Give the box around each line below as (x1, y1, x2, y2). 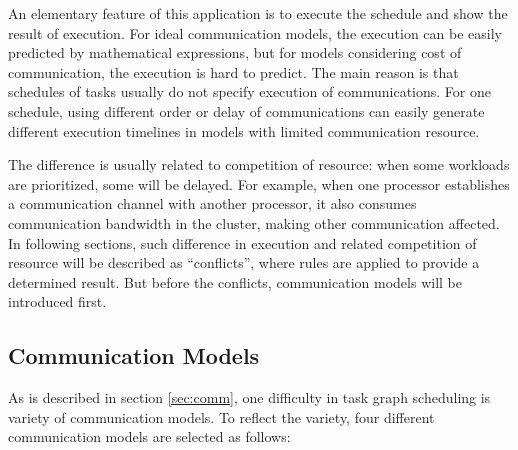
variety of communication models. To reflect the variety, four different (8, 406, 435, 427)
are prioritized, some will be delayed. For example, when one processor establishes (8, 173, 510, 194)
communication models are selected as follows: (8, 426, 291, 447)
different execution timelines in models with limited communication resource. (8, 120, 480, 141)
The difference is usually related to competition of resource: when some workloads (8, 154, 510, 175)
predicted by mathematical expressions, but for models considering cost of (8, 42, 462, 63)
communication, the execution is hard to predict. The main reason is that (8, 61, 459, 82)
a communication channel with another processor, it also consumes (8, 193, 417, 214)
